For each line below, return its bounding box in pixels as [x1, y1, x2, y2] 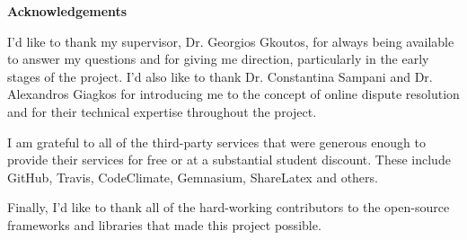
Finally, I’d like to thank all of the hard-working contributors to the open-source [7, 198, 450, 217]
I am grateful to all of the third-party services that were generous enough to [7, 132, 426, 151]
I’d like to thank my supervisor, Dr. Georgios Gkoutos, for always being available [7, 31, 454, 50]
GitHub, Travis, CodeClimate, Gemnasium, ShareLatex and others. [7, 167, 378, 186]
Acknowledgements [7, 2, 128, 20]
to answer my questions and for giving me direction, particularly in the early [7, 49, 429, 68]
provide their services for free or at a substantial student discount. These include [7, 150, 451, 169]
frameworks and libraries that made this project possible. [7, 215, 322, 234]
